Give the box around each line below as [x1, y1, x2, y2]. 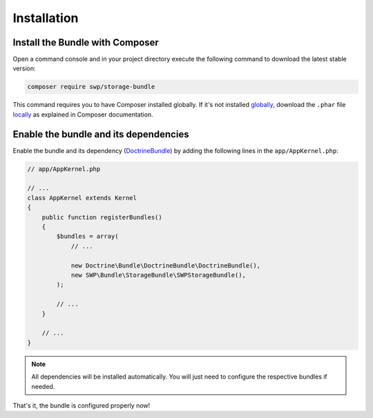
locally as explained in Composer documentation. [12, 110, 153, 119]
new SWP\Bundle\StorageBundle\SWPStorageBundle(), [70, 271, 247, 279]
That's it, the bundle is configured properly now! [12, 401, 151, 410]
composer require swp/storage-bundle [27, 83, 155, 91]
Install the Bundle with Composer [12, 37, 159, 48]
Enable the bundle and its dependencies [12, 128, 189, 140]
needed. [31, 382, 55, 390]
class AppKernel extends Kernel [27, 194, 137, 201]
